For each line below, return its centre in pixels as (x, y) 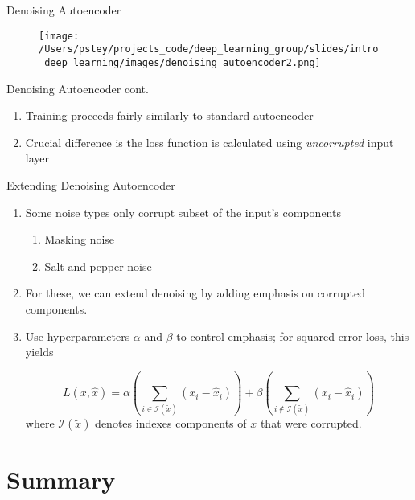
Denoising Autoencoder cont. (78, 88)
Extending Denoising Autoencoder (91, 184)
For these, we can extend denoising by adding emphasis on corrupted (195, 293)
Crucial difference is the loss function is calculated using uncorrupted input (210, 142)
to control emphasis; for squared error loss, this (293, 336)
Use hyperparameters (78, 336)
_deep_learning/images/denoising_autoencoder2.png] (180, 62)
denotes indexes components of (171, 423)
